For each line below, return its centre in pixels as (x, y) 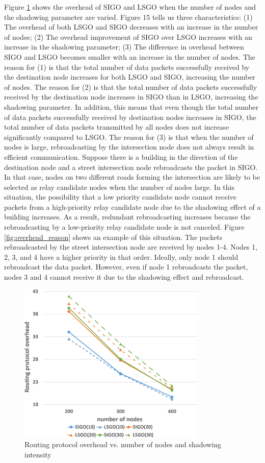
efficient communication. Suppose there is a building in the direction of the (121, 156)
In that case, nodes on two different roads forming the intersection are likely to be (132, 177)
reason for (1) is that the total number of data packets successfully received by (127, 67)
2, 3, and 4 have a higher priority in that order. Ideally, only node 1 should (121, 257)
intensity (38, 454)
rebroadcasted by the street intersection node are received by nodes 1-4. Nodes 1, (131, 247)
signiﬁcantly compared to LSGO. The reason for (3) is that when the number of (129, 137)
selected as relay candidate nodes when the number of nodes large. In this (119, 187)
